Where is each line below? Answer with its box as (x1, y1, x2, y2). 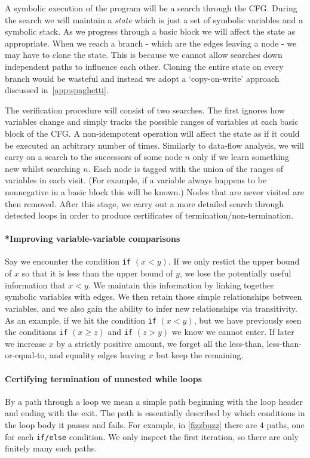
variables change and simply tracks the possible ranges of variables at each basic (5, 115, 299, 128)
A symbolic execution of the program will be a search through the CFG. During (5, 2, 297, 14)
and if (108, 325, 133, 338)
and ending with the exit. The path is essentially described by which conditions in (5, 407, 305, 419)
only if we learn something (192, 150, 290, 163)
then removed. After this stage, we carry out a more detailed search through (5, 197, 284, 210)
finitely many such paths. (5, 442, 97, 454)
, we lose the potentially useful (179, 267, 291, 279)
